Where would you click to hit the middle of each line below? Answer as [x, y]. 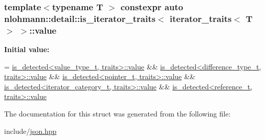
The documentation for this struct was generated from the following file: [117, 114]
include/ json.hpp [30, 131]
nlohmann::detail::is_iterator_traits [80, 18]
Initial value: [27, 49]
